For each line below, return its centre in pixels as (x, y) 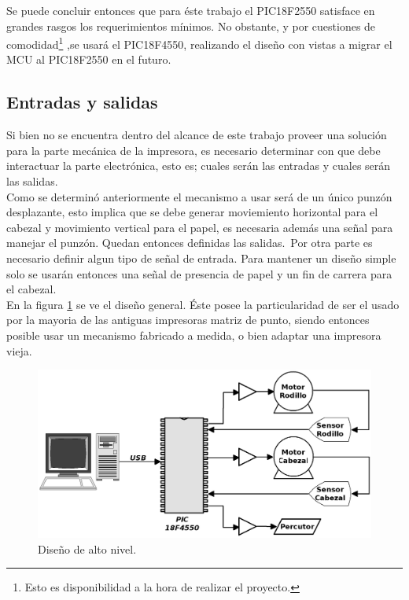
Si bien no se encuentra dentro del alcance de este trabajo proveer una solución (197, 135)
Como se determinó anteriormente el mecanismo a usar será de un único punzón (199, 196)
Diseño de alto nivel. (87, 548)
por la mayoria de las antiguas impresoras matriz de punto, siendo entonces (188, 320)
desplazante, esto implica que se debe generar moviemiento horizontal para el (192, 212)
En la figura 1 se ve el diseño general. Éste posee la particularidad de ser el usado (203, 304)
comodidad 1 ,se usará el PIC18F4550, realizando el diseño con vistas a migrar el (199, 43)
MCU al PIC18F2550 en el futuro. (89, 59)
